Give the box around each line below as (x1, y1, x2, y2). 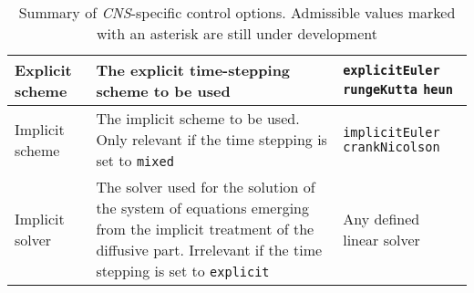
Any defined (343, 207, 420, 229)
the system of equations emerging (96, 197, 309, 218)
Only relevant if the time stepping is (96, 129, 327, 150)
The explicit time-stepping (96, 59, 291, 80)
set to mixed (96, 150, 174, 171)
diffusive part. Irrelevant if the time (96, 239, 323, 260)
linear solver (343, 228, 420, 250)
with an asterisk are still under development (97, 23, 377, 44)
